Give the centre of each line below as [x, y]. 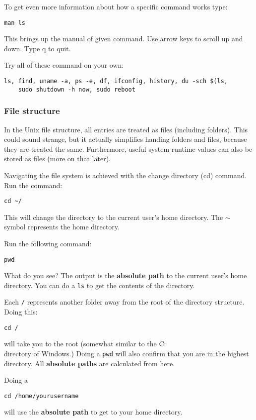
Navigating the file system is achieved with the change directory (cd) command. [126, 175]
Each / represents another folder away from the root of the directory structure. [124, 302]
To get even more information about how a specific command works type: [116, 6]
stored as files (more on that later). [57, 158]
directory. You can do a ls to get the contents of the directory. [99, 285]
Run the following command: [48, 243]
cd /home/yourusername [41, 396]
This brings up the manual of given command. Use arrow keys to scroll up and [124, 39]
